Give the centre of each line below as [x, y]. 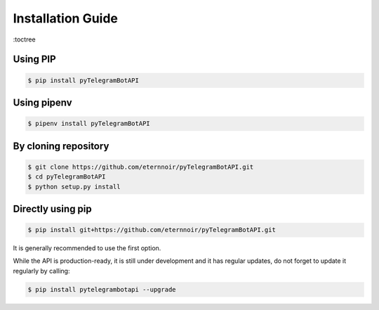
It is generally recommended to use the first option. [87, 248]
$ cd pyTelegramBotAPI [67, 177]
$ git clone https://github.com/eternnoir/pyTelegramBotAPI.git [141, 167]
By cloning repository [61, 146]
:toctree [24, 39]
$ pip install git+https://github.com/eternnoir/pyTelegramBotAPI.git [152, 230]
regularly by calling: [41, 271]
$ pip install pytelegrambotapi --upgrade [102, 289]
